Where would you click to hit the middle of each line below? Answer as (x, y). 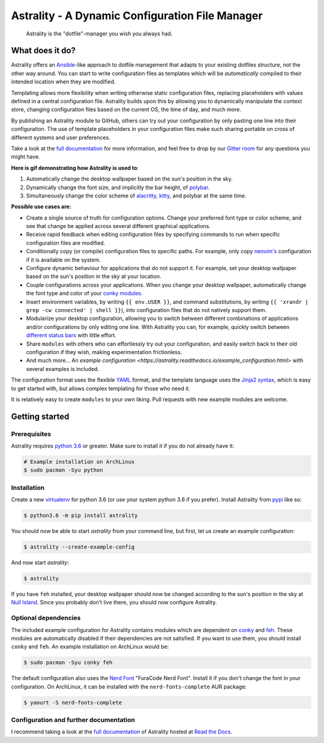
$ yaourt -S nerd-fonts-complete (73, 702)
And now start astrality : (40, 563)
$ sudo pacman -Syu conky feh (68, 663)
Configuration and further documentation (73, 720)
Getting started (40, 416)
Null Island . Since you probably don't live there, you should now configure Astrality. (114, 603)
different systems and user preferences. (61, 137)
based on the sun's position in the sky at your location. (94, 277)
